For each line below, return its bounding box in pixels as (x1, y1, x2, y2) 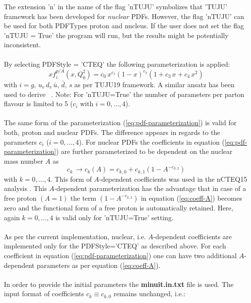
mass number (4, 155, 43, 166)
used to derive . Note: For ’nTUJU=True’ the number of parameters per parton (4, 89, 245, 99)
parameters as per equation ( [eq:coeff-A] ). (36, 260, 161, 270)
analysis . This (4, 183, 47, 193)
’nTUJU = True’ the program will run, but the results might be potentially (4, 30, 229, 40)
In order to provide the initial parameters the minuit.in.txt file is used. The (4, 279, 234, 289)
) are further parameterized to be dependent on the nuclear (56, 146, 233, 156)
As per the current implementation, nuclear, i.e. (4, 231, 146, 241)
